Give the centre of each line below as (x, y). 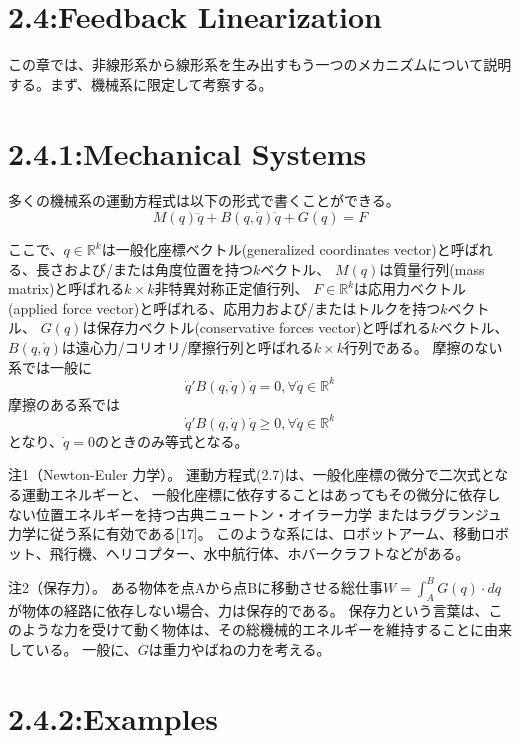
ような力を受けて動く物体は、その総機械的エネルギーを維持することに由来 (266, 629)
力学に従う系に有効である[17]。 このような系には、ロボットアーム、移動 (245, 533)
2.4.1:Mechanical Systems (187, 152)
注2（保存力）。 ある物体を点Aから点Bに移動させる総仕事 (196, 586)
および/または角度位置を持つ (158, 268)
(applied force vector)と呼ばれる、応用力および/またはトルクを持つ (224, 307)
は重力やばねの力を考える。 (239, 648)
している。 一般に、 (73, 648)
